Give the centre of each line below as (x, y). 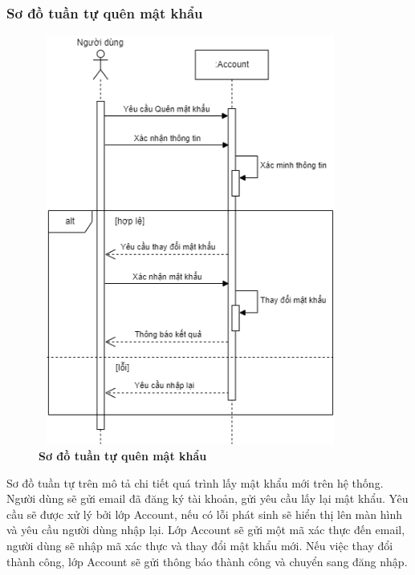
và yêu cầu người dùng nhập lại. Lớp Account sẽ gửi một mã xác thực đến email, (206, 530)
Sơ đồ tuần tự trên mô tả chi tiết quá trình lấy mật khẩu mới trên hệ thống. (195, 482)
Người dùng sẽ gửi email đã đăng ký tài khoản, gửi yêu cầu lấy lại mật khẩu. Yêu (207, 498)
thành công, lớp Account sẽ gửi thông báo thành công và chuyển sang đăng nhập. (207, 561)
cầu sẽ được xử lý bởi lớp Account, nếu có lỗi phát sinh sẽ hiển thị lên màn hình (204, 514)
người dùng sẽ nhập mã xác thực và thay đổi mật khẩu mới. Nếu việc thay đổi (200, 546)
